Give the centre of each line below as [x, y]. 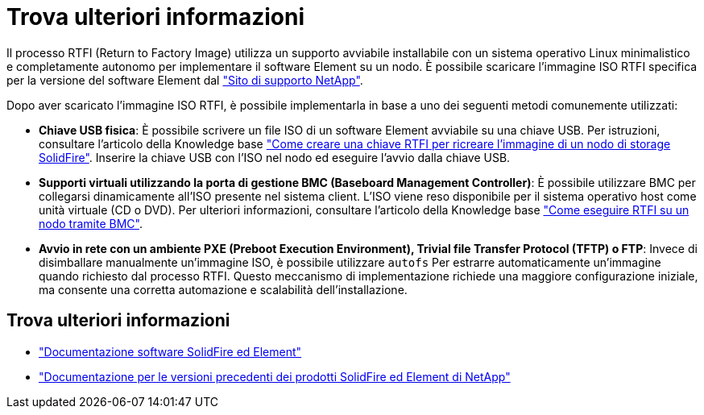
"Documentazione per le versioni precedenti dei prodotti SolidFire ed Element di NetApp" [275, 376]
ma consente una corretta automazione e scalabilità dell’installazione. [223, 289]
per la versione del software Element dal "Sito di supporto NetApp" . [185, 80]
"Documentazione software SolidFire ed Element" [170, 351]
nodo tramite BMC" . [91, 223]
